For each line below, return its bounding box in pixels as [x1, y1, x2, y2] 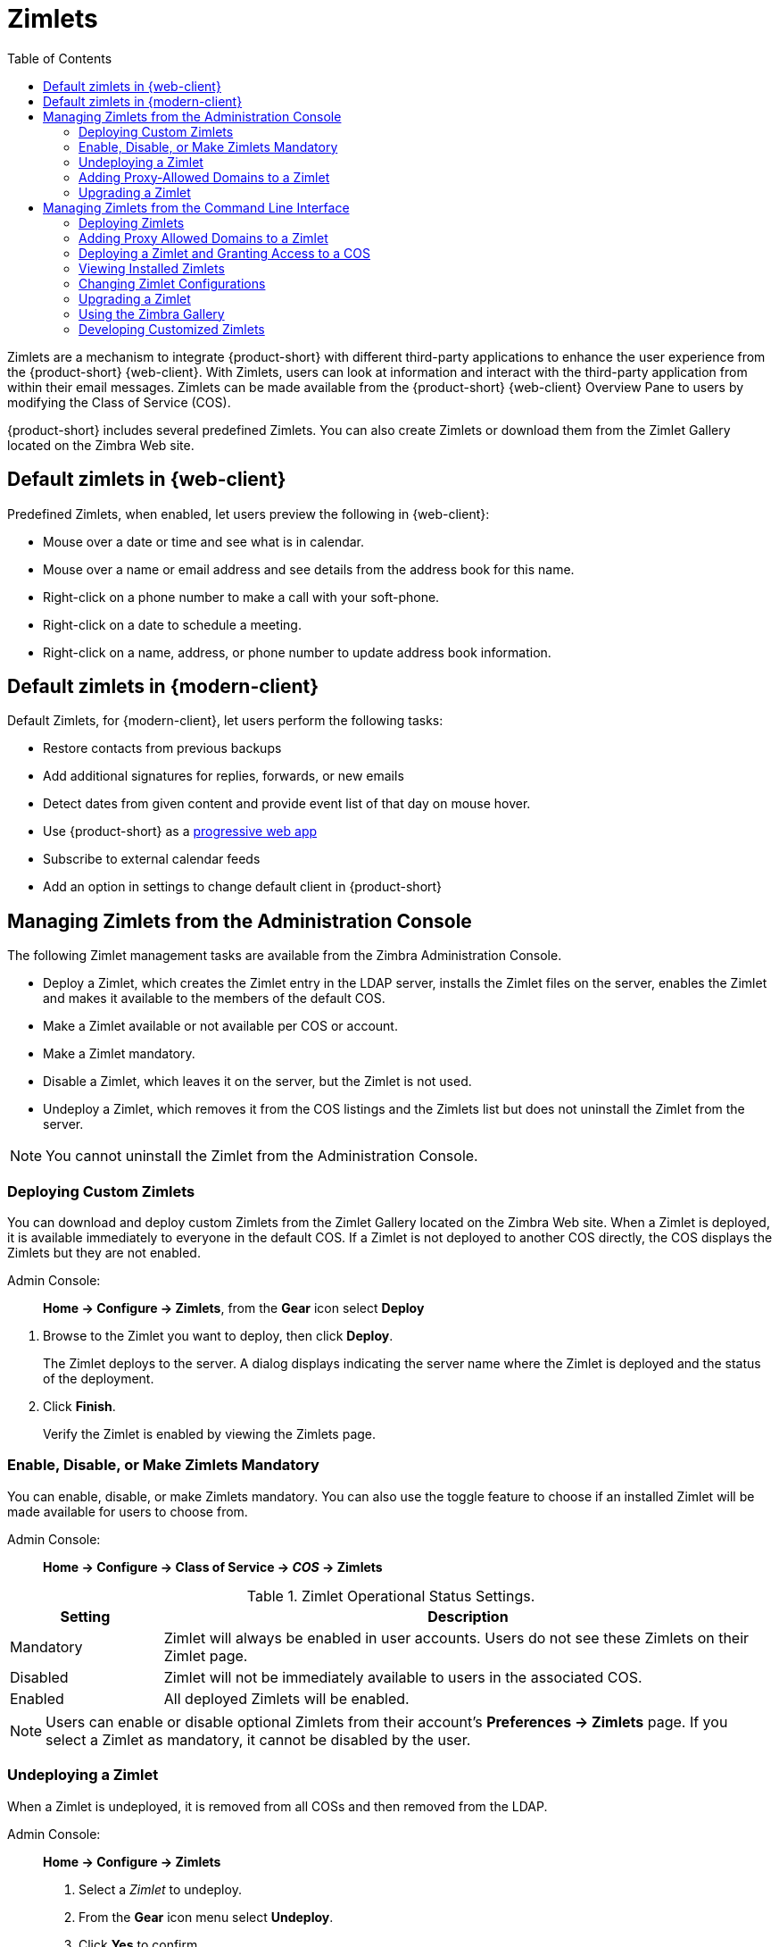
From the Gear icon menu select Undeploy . [79, 1909, 334, 1925]
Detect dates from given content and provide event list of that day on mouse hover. [43, 796, 531, 812]
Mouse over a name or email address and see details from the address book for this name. [43, 561, 575, 577]
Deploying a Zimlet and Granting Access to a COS [79, 245, 371, 261]
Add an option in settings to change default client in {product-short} [43, 879, 443, 895]
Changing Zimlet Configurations [79, 275, 266, 291]
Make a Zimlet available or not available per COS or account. [43, 1018, 398, 1034]
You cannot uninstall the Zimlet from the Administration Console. [46, 1147, 478, 1166]
